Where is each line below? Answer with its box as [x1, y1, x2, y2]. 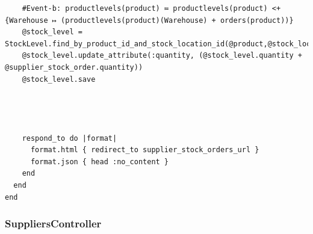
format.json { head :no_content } [30, 157, 169, 166]
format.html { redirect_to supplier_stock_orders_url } [30, 146, 259, 155]
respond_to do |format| [22, 134, 117, 143]
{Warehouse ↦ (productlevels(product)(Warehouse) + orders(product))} [5, 16, 294, 25]
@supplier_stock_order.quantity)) [5, 63, 143, 72]
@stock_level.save [22, 75, 96, 84]
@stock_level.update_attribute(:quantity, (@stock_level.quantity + [22, 51, 302, 60]
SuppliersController [5, 216, 102, 231]
